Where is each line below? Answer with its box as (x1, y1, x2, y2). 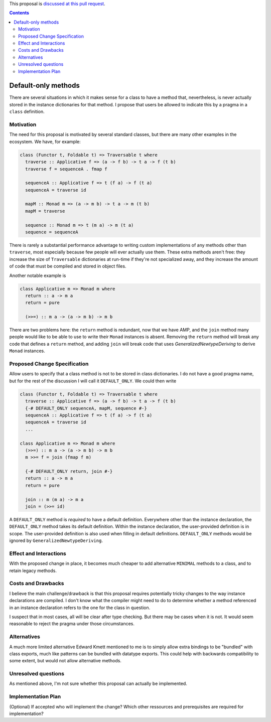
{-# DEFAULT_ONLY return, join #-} (25, 469, 113, 474)
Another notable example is (9, 272, 66, 278)
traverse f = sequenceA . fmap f (25, 166, 107, 172)
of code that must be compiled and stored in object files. (9, 263, 126, 269)
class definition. (9, 108, 45, 115)
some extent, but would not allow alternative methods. (9, 658, 121, 664)
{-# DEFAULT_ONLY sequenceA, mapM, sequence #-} (25, 405, 148, 411)
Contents (9, 10, 30, 16)
